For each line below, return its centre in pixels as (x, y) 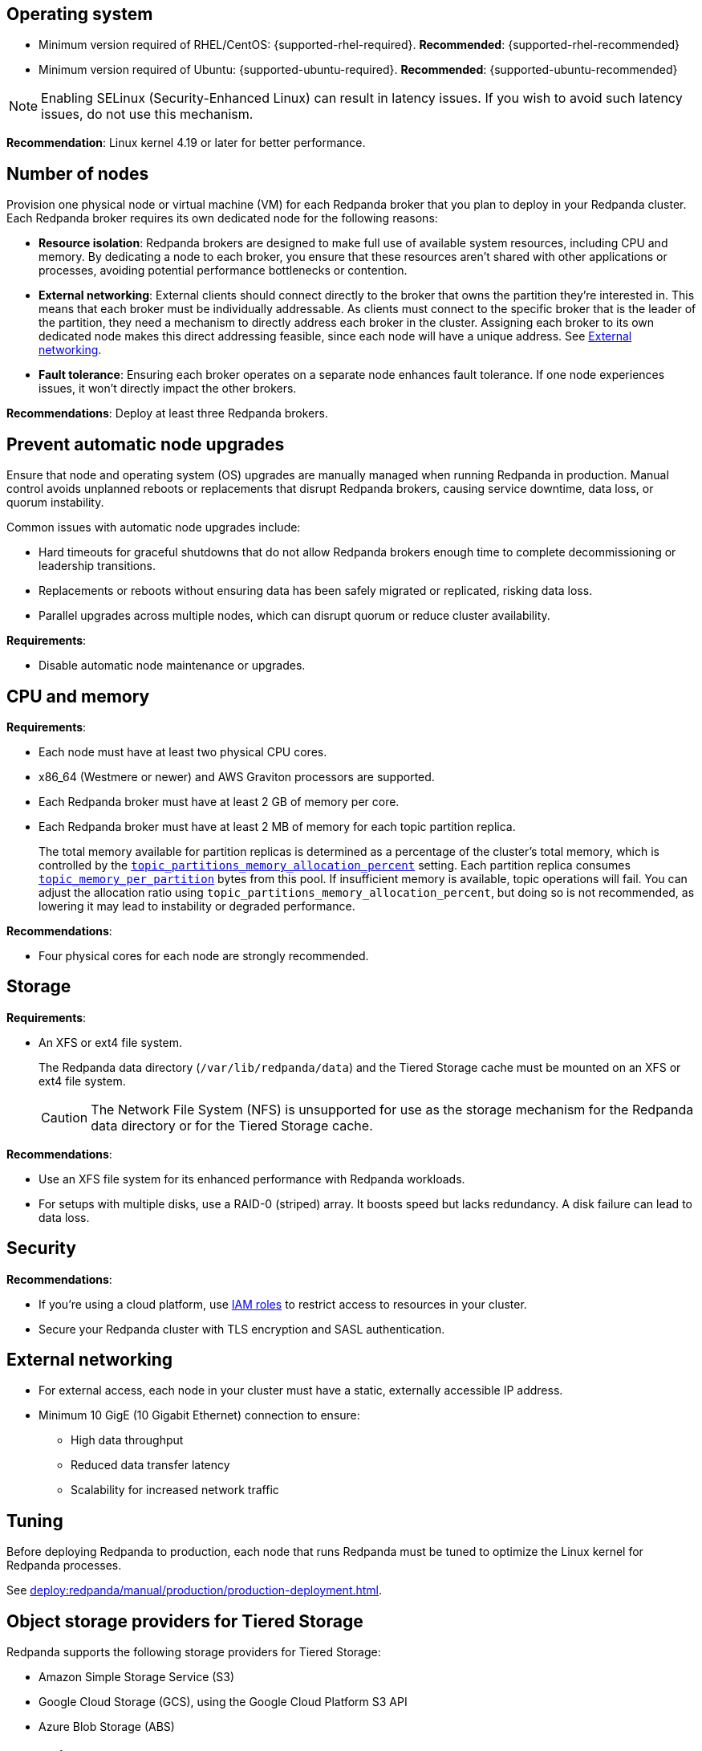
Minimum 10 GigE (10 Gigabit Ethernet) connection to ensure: (199, 1415)
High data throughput (127, 1440)
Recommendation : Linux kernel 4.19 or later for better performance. (186, 143)
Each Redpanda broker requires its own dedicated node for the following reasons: (222, 218)
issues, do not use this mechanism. (147, 114)
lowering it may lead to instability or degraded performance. (197, 906)
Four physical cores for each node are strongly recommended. (204, 955)
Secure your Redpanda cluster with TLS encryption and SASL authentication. (242, 1329)
